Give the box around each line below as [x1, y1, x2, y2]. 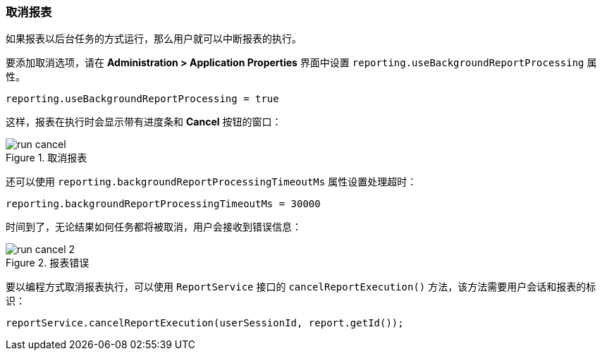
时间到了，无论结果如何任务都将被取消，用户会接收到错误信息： [6, 221, 302, 233]
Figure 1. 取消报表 [6, 152, 87, 164]
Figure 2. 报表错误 [6, 257, 90, 269]
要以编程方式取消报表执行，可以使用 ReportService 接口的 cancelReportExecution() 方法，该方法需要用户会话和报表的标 [6, 281, 596, 293]
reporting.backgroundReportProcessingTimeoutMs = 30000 [6, 198, 321, 210]
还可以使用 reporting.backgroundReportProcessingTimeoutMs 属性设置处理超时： [6, 176, 417, 188]
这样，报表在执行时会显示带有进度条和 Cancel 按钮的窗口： [6, 116, 282, 128]
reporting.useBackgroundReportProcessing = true [6, 93, 279, 105]
